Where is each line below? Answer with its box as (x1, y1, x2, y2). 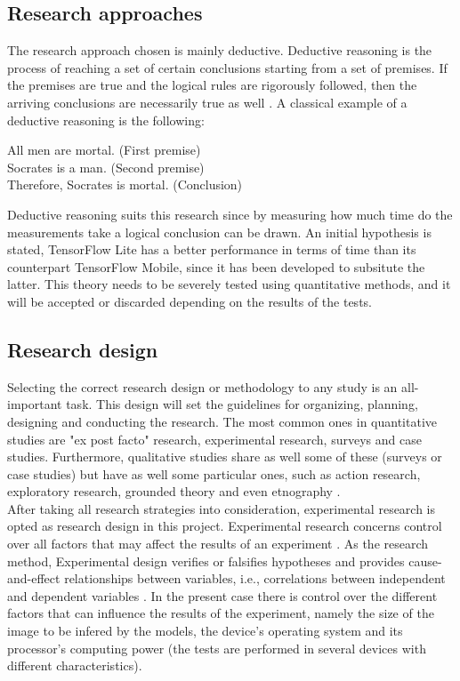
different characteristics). (7, 656, 142, 675)
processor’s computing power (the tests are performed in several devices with (7, 638, 426, 657)
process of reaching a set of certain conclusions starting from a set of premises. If (7, 58, 448, 76)
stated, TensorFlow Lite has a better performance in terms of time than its (7, 240, 416, 259)
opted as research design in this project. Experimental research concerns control (7, 517, 442, 535)
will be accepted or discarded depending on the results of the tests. (7, 292, 372, 310)
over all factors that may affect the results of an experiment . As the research (7, 534, 429, 553)
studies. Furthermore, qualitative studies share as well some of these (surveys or (7, 447, 442, 466)
